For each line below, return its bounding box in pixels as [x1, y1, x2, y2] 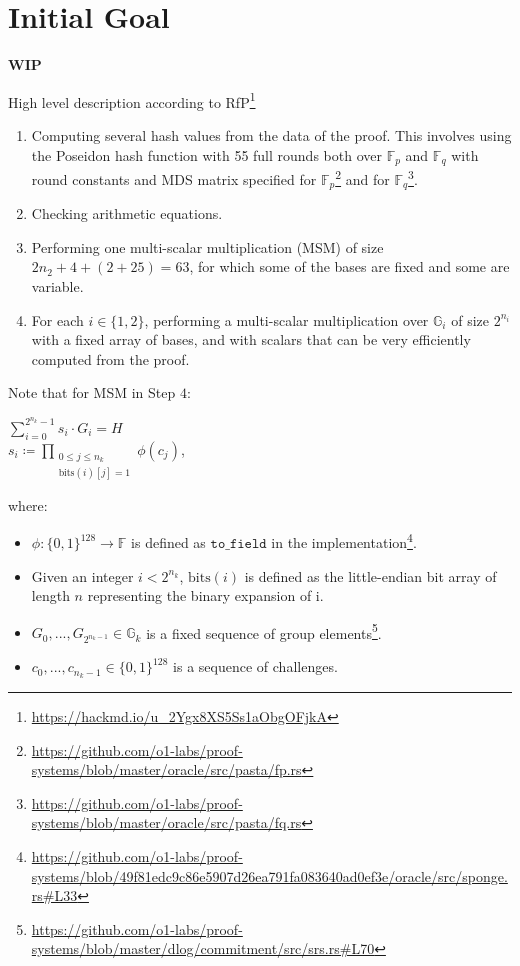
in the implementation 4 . [271, 529, 417, 553]
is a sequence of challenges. [173, 656, 338, 677]
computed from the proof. [31, 348, 190, 369]
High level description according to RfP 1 [8, 88, 256, 112]
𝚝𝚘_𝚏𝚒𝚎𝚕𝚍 [210, 537, 267, 552]
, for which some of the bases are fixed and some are [189, 256, 510, 277]
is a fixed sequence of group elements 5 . [146, 619, 382, 643]
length [31, 585, 70, 606]
